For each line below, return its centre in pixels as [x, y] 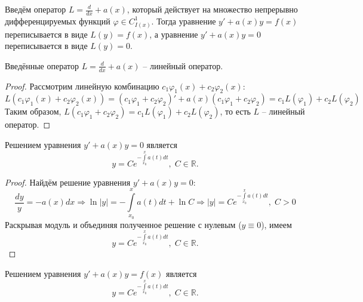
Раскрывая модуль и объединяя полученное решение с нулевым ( [123, 224]
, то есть [235, 111]
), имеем [276, 224]
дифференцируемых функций [58, 21]
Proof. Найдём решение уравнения [68, 182]
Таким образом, [33, 111]
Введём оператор [36, 9]
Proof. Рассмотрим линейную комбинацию [82, 86]
